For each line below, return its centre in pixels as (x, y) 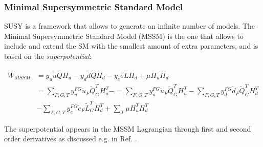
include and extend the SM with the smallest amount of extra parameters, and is (131, 46)
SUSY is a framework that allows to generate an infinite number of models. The (129, 26)
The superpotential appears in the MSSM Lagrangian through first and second (128, 128)
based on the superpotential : (48, 56)
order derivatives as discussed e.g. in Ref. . (71, 139)
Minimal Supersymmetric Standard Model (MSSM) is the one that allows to (124, 36)
